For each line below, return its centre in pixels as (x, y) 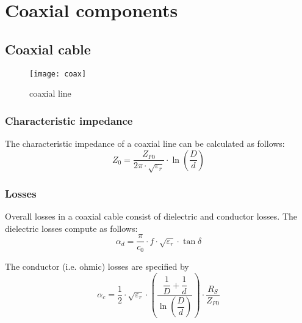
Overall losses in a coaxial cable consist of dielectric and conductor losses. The (151, 216)
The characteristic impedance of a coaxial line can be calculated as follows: (145, 143)
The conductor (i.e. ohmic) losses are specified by (97, 266)
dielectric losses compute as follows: (71, 228)
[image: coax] (58, 74)
